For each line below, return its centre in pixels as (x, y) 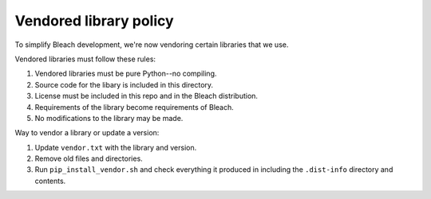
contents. (50, 181)
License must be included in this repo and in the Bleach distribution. (146, 96)
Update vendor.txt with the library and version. (116, 147)
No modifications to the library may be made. (109, 118)
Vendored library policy (95, 21)
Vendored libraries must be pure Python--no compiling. (126, 74)
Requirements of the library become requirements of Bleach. (134, 107)
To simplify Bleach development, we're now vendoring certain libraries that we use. (152, 45)
